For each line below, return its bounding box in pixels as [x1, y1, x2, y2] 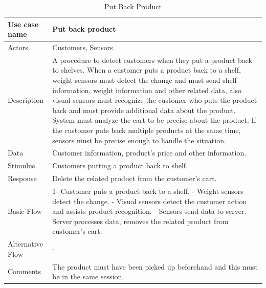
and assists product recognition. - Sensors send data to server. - [52, 206, 251, 216]
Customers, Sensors [52, 42, 113, 53]
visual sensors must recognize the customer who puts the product [52, 95, 257, 105]
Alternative [8, 238, 43, 249]
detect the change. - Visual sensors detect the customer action [52, 195, 247, 206]
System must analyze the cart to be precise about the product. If [52, 115, 256, 125]
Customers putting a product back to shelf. [52, 160, 188, 171]
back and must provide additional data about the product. [52, 104, 236, 115]
